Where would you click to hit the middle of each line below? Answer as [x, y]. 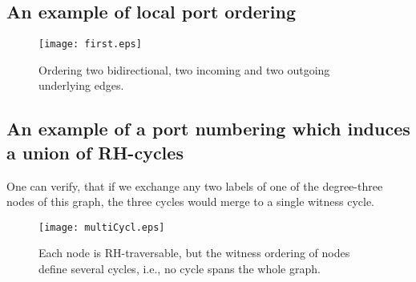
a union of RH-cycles [95, 152]
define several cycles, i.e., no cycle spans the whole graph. [180, 269]
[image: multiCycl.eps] [102, 227]
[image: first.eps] [90, 44]
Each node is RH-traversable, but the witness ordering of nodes [194, 253]
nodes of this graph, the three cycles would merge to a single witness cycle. [191, 201]
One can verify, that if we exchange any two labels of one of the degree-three [195, 185]
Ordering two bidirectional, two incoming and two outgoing [184, 69]
